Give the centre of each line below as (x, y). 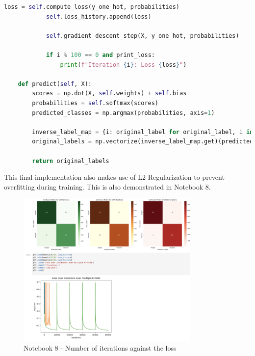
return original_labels (71, 161)
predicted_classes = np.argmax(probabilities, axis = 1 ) (123, 113)
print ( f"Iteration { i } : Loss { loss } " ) (123, 65)
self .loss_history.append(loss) (99, 16)
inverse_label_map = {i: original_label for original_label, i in (143, 132)
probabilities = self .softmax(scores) (95, 103)
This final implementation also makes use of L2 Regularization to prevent (114, 177)
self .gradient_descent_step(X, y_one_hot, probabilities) (142, 36)
